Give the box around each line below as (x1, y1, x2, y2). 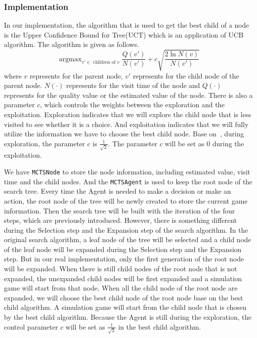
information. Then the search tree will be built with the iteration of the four (4, 205, 235, 215)
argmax (59, 55, 82, 63)
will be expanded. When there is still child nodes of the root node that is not (4, 263, 237, 274)
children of (93, 60, 116, 65)
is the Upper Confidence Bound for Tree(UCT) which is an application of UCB (4, 29, 244, 40)
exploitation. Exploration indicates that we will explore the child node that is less (4, 109, 251, 119)
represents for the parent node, (29, 70, 123, 81)
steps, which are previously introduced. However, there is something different (4, 215, 237, 225)
